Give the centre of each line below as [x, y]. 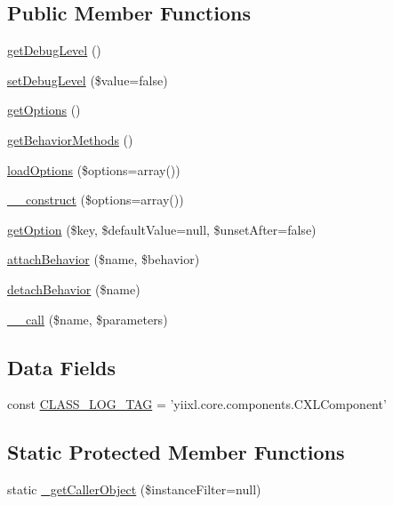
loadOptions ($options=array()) [94, 169]
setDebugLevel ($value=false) [88, 80]
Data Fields [62, 367]
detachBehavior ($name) [74, 289]
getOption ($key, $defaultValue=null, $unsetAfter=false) [162, 229]
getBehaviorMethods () [70, 139]
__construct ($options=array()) [96, 200]
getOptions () [44, 110]
